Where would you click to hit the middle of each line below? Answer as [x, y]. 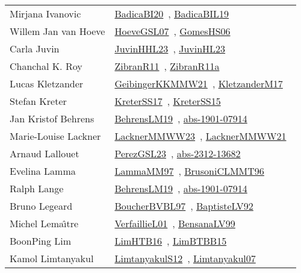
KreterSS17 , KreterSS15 [168, 101]
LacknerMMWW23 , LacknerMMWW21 [200, 136]
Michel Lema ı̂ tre [44, 223]
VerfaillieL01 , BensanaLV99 [175, 223]
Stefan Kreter [38, 101]
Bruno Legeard [41, 206]
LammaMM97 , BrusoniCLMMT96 [189, 171]
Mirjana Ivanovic [45, 14]
